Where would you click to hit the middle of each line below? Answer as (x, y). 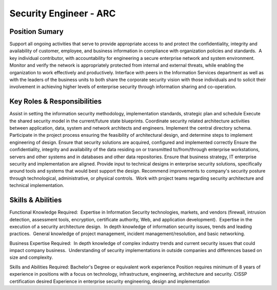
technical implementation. (37, 185)
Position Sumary (36, 32)
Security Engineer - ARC (63, 13)
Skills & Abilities (36, 200)
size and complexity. (31, 257)
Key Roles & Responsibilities (56, 102)
